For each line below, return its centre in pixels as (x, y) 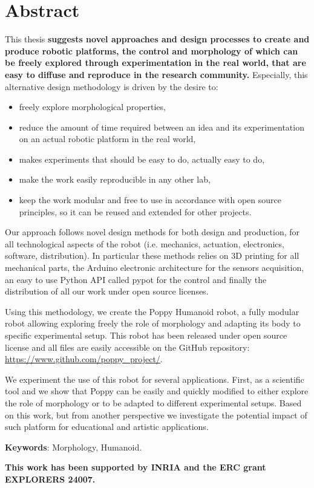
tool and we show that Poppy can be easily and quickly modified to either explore (157, 391)
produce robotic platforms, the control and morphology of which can (152, 50)
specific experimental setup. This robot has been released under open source (146, 335)
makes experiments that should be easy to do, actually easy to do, (142, 159)
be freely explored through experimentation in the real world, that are (155, 63)
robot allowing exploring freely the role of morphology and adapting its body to (153, 323)
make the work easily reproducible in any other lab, (115, 179)
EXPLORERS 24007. (50, 479)
